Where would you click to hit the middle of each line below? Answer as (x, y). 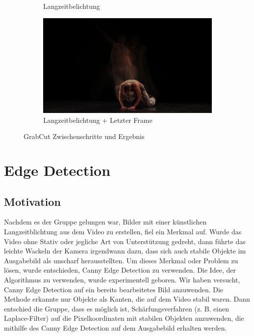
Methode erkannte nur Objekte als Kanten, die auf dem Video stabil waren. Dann (127, 299)
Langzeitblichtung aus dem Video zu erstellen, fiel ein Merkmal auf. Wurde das (123, 232)
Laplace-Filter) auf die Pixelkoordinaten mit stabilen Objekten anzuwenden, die (124, 318)
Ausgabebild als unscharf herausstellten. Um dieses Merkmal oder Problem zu (121, 260)
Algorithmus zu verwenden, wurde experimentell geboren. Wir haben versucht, (122, 280)
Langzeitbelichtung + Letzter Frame (98, 120)
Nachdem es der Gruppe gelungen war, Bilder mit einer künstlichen (105, 222)
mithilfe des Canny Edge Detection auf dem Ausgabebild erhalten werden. (115, 327)
